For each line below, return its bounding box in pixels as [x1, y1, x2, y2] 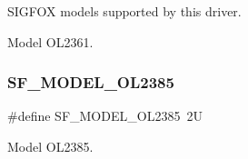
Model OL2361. [7, 32, 94, 51]
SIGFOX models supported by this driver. [7, 2, 242, 20]
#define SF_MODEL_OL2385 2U [7, 106, 203, 125]
